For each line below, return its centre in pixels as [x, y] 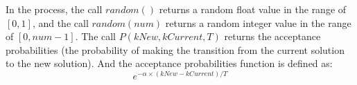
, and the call [60, 22]
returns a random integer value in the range [258, 22]
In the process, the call [54, 9]
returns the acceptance [272, 36]
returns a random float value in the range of [253, 9]
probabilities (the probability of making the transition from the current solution [175, 49]
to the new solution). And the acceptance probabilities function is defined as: [169, 63]
